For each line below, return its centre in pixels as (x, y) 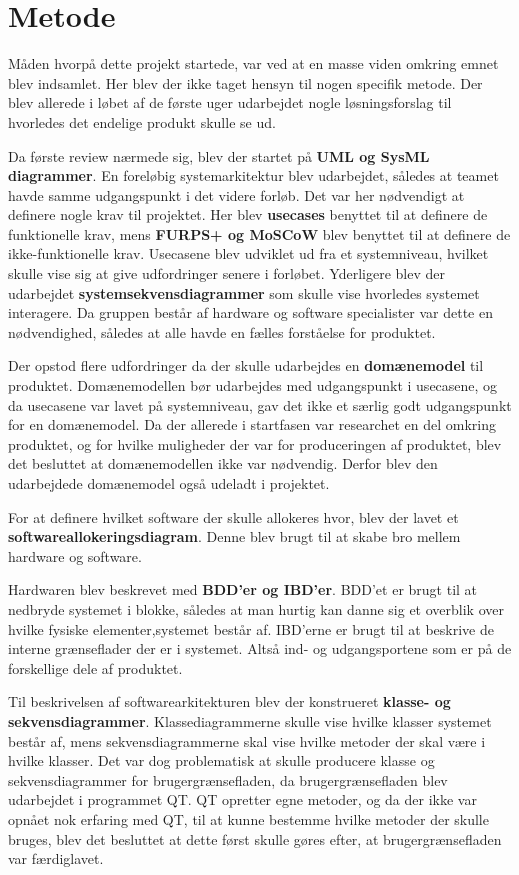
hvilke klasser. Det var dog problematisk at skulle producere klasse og (221, 760)
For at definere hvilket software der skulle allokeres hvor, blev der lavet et (233, 516)
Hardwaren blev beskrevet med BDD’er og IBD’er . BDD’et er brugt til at (243, 589)
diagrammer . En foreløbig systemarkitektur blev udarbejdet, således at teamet (253, 175)
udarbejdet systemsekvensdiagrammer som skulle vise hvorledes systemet (244, 292)
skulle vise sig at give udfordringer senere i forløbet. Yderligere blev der (226, 273)
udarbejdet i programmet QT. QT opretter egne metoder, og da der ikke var (242, 799)
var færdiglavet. (56, 858)
